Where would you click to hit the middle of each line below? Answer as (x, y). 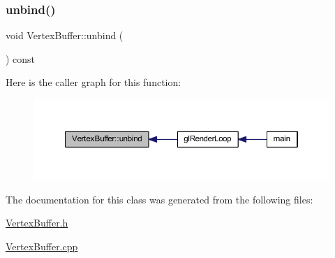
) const (21, 58)
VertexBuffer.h (37, 223)
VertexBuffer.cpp (42, 246)
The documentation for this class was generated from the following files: (159, 199)
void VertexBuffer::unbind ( (65, 35)
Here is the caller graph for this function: (94, 82)
